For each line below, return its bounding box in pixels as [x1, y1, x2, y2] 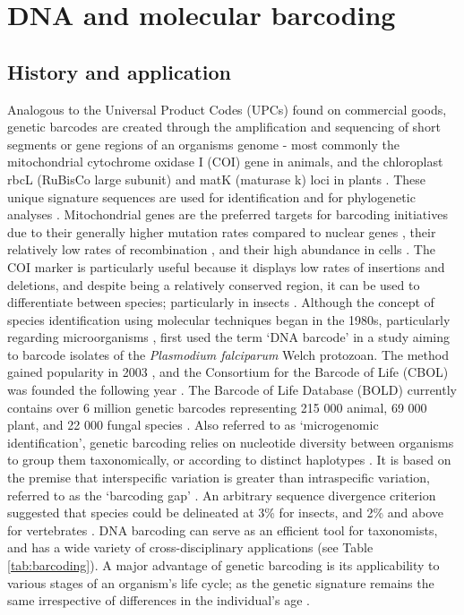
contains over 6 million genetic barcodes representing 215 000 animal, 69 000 [7, 397, 427, 416]
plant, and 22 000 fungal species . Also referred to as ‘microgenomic [7, 415, 379, 434]
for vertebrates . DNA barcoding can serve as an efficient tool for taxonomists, [7, 520, 438, 539]
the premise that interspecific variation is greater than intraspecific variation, [7, 468, 430, 487]
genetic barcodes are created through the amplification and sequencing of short [7, 117, 441, 136]
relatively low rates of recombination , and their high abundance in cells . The [7, 240, 435, 259]
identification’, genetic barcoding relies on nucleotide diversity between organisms [7, 432, 454, 451]
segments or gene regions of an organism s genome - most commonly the [7, 134, 400, 153]
